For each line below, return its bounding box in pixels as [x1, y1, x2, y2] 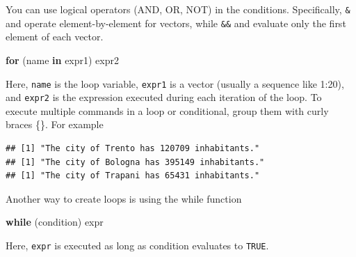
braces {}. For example [6, 117, 104, 132]
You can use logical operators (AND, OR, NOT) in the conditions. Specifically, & [6, 2, 350, 16]
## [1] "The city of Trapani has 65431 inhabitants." [6, 171, 260, 181]
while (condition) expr [6, 215, 104, 229]
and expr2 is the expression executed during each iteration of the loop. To [6, 90, 322, 104]
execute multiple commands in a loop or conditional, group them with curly [6, 103, 329, 118]
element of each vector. [6, 29, 104, 44]
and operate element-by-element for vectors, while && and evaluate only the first [6, 15, 346, 30]
